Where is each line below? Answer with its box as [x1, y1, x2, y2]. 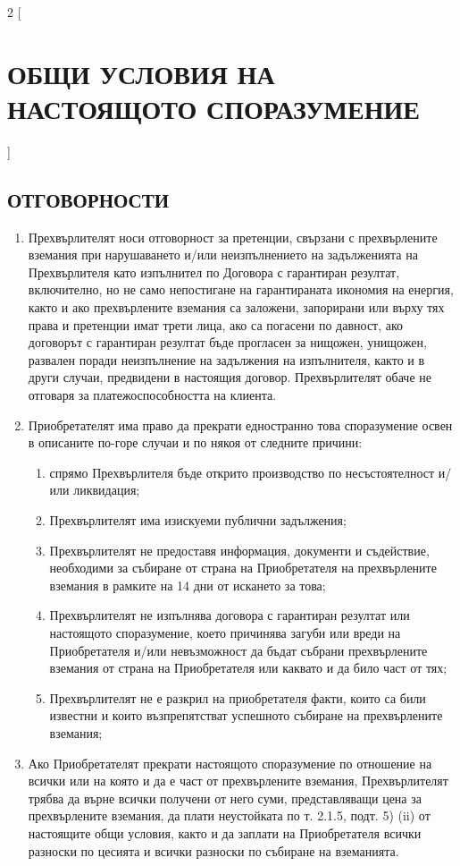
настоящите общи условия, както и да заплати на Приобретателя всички [28, 823, 422, 842]
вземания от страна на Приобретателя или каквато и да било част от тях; [49, 658, 447, 677]
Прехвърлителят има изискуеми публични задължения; [49, 511, 347, 530]
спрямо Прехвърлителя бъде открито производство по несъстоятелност [49, 463, 435, 481]
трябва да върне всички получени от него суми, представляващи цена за [28, 788, 422, 807]
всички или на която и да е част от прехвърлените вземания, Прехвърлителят [28, 771, 448, 790]
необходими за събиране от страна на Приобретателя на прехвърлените [49, 558, 437, 577]
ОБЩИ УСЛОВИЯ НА [7, 55, 275, 91]
